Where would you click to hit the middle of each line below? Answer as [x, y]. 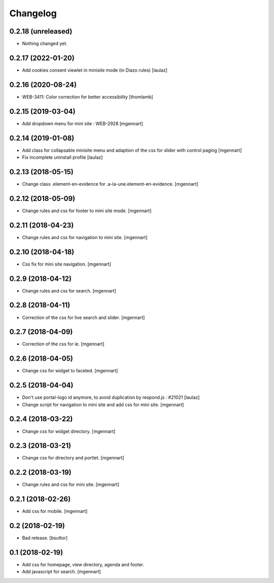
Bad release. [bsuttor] [45, 538]
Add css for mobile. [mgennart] [55, 511]
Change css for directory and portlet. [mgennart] [73, 458]
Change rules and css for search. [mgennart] [69, 290]
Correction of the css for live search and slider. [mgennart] [83, 317]
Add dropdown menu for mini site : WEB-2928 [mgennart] [82, 123]
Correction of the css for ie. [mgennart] [63, 344]
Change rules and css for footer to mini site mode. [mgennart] [87, 211]
